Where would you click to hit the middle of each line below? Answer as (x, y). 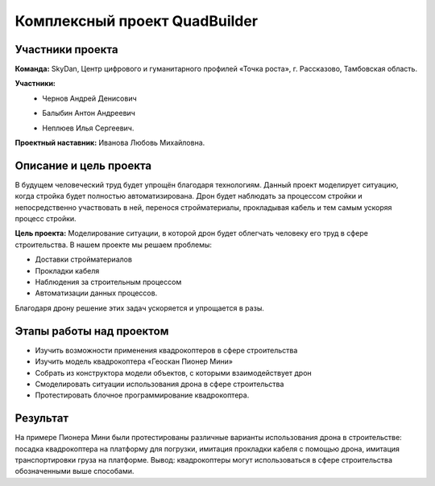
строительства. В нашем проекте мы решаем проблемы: (114, 245)
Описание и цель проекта (83, 165)
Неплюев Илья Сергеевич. (88, 128)
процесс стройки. (46, 219)
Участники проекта (66, 49)
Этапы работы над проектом (92, 331)
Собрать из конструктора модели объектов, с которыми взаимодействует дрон (173, 373)
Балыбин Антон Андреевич (89, 113)
